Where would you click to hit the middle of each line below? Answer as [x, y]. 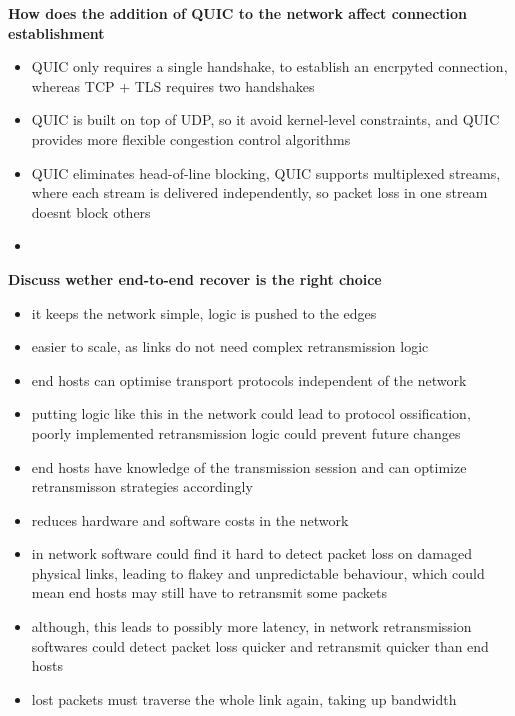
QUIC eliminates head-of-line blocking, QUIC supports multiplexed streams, [266, 172]
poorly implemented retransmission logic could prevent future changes [246, 432]
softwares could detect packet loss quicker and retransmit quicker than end [260, 645]
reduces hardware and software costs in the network [190, 519]
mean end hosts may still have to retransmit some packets [209, 592]
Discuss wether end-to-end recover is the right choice [195, 278]
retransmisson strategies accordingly [142, 486]
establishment [56, 32]
